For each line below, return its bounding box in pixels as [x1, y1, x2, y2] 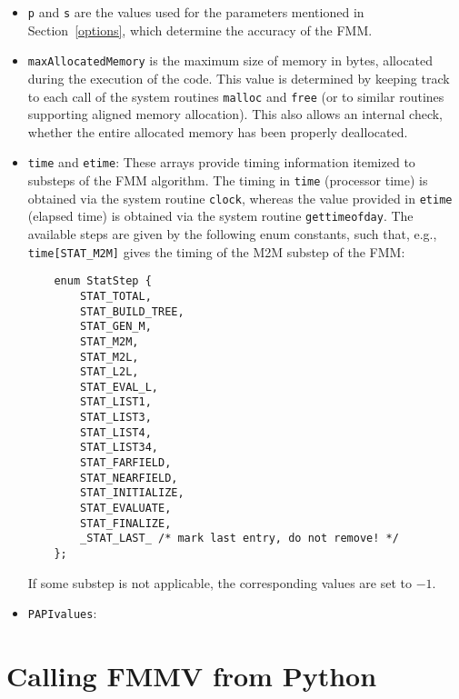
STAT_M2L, [80, 350, 139, 364]
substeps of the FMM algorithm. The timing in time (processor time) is [27, 171, 428, 189]
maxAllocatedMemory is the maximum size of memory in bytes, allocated [27, 51, 434, 70]
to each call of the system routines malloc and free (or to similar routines [27, 86, 444, 105]
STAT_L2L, [80, 365, 139, 379]
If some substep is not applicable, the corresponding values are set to [27, 573, 412, 592]
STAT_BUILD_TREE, [80, 305, 185, 318]
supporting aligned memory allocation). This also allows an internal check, [27, 105, 444, 124]
